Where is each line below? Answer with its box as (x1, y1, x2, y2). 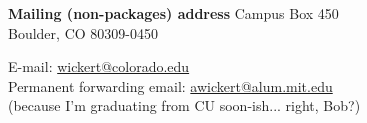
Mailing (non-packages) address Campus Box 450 (8, 3, 339, 23)
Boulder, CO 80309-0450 (8, 22, 158, 43)
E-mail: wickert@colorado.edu (8, 56, 190, 77)
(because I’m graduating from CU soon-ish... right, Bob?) (8, 95, 361, 116)
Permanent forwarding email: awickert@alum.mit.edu (8, 75, 333, 96)
